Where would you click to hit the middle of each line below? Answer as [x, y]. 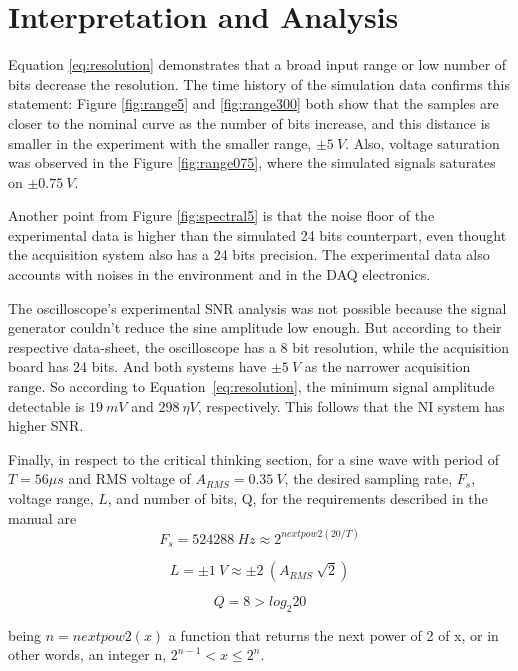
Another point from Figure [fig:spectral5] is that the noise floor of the [221, 215]
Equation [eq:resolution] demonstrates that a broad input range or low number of [257, 64]
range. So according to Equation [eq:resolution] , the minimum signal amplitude [251, 386]
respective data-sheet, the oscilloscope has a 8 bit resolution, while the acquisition [259, 346]
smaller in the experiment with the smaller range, [160, 142]
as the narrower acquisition [387, 366]
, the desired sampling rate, [368, 478]
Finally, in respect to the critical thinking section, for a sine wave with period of [253, 458]
